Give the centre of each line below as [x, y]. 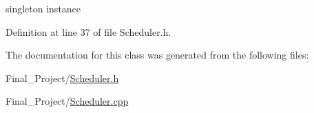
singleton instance [43, 8]
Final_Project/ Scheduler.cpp [67, 101]
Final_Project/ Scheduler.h [62, 78]
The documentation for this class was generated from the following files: [157, 55]
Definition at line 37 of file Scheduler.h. [88, 31]
